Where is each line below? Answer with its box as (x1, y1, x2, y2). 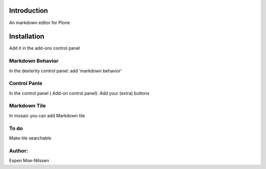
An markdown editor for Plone (9, 20, 70, 26)
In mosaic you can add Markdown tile (9, 113, 85, 118)
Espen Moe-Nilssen (9, 158, 49, 164)
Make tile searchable (9, 135, 52, 141)
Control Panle (9, 80, 43, 87)
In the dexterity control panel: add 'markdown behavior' (9, 68, 122, 74)
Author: (9, 147, 28, 154)
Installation (9, 32, 44, 41)
